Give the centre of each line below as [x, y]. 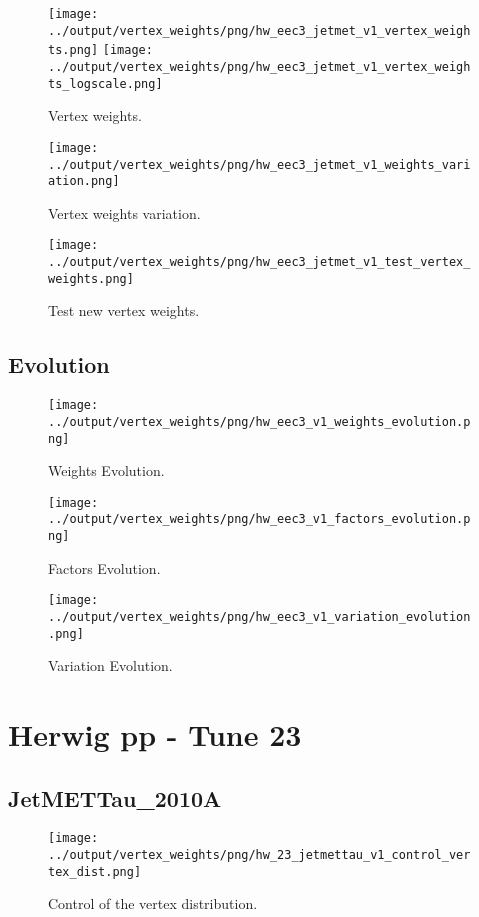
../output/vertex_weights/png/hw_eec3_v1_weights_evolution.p [259, 421]
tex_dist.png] [95, 871]
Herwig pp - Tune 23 [155, 734]
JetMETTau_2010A [115, 797]
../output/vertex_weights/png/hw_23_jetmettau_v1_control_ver [259, 855]
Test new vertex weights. [124, 310]
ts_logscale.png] [105, 83]
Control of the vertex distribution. [153, 903]
